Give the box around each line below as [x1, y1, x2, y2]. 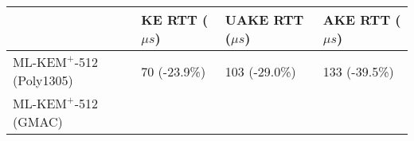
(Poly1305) [13, 71, 73, 89]
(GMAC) [13, 112, 63, 131]
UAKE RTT [225, 10, 304, 29]
